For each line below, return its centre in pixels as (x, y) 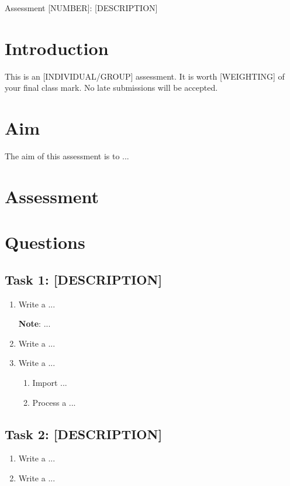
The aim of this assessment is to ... (67, 156)
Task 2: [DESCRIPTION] (84, 434)
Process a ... (54, 402)
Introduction (57, 48)
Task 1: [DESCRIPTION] (84, 279)
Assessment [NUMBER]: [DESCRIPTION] (81, 8)
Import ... (50, 382)
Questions (45, 242)
